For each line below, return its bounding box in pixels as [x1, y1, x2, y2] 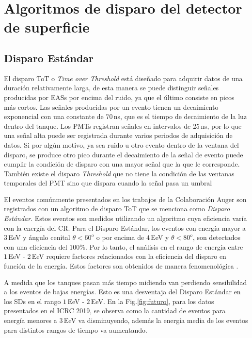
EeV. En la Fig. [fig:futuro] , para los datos [91, 296, 214, 306]
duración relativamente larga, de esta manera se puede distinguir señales [4, 83, 219, 93]
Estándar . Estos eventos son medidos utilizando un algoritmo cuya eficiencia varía [4, 213, 247, 223]
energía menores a [4, 315, 57, 325]
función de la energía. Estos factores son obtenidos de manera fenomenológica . [4, 261, 238, 271]
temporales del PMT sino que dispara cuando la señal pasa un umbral [4, 178, 212, 188]
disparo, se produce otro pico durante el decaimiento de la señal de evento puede [4, 149, 243, 159]
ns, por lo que [201, 120, 242, 131]
